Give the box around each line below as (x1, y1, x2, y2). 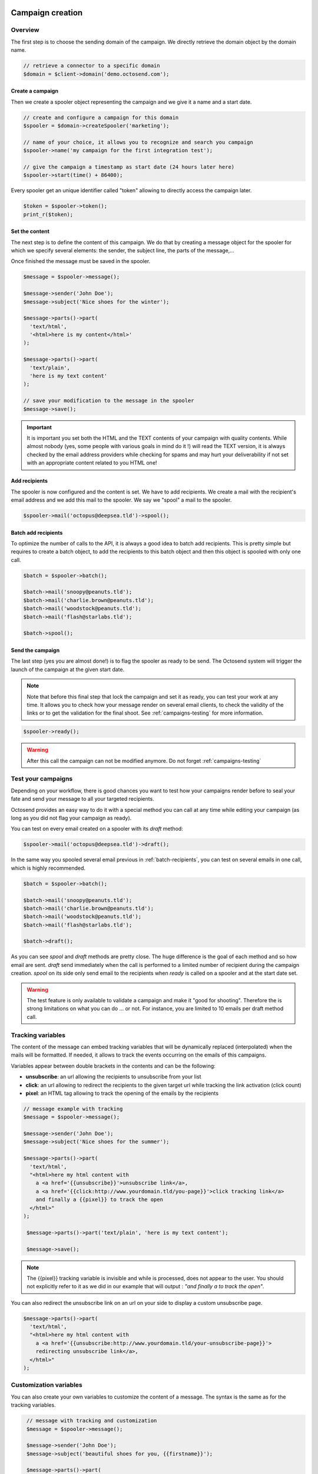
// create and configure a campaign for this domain (23, 114, 179, 121)
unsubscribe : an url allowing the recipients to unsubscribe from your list (25, 1073, 201, 1080)
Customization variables (11, 1381, 82, 1389)
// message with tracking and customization (26, 1417, 157, 1424)
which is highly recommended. (11, 864, 85, 871)
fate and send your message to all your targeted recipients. (11, 795, 154, 802)
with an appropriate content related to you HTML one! (26, 459, 157, 466)
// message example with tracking (23, 1105, 123, 1112)
